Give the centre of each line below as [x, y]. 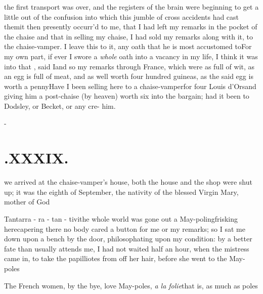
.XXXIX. [36, 158]
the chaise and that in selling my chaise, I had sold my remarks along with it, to [128, 36]
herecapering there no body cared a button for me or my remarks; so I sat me [125, 228]
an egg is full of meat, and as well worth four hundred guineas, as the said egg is [129, 76]
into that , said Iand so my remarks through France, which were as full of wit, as [129, 66]
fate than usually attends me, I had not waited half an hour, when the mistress [127, 248]
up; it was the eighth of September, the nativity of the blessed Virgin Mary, [121, 192]
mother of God [27, 202]
